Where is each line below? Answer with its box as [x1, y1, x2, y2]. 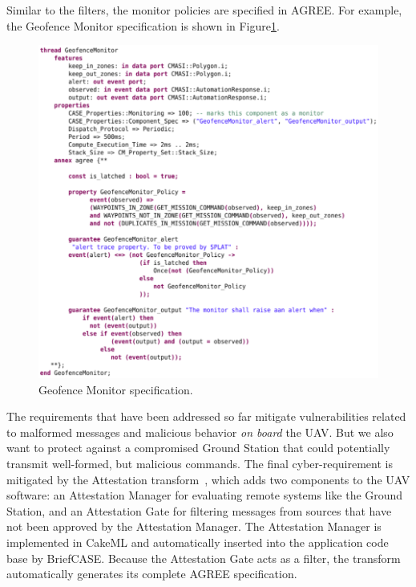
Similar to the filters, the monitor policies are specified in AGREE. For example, [6, 2, 402, 18]
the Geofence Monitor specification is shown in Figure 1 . [6, 17, 280, 34]
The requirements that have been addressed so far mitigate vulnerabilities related [6, 408, 406, 425]
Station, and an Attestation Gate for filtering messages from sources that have [6, 502, 392, 519]
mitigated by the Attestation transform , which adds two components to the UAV [6, 471, 410, 487]
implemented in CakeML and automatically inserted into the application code [6, 533, 389, 550]
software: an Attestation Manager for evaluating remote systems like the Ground [6, 487, 403, 503]
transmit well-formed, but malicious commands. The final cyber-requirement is [6, 455, 393, 471]
